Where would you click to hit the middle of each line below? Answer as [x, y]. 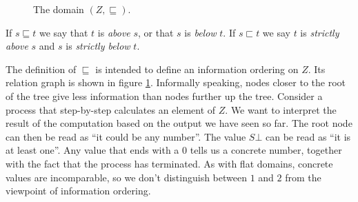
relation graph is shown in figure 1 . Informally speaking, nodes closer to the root [176, 82]
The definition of [41, 69]
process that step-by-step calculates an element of [111, 109]
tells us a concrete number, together [266, 150]
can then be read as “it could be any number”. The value [126, 136]
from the [303, 177]
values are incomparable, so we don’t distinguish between [126, 177]
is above [114, 32]
